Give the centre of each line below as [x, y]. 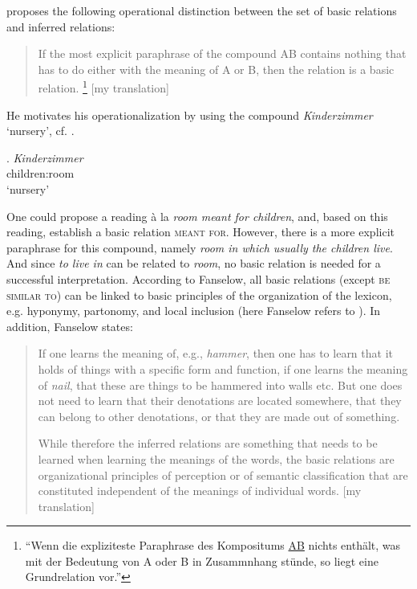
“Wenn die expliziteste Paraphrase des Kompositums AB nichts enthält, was [213, 545]
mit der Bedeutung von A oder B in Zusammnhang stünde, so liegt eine [202, 560]
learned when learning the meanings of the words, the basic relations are [216, 458]
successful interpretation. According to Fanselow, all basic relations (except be [198, 278]
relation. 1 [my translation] [103, 87]
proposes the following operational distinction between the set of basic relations [202, 10]
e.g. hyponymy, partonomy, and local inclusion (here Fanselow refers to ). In [194, 311]
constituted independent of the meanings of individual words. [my [200, 491]
